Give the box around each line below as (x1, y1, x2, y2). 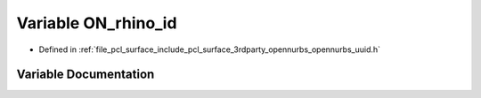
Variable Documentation (16, 67, 155, 82)
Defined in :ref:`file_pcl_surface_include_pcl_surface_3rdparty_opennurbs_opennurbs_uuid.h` (38, 44, 381, 55)
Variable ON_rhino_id (16, 13, 177, 33)
